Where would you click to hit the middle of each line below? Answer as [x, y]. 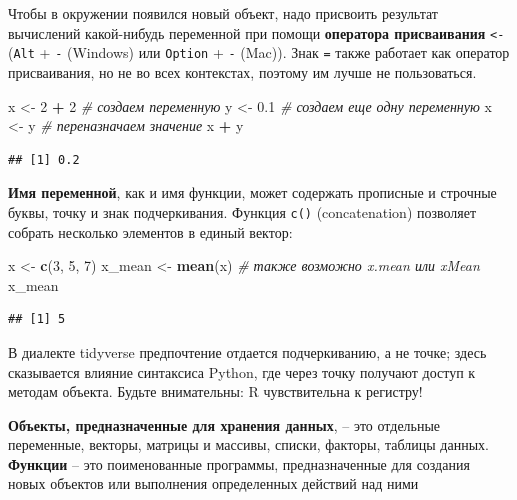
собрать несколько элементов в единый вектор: [150, 231]
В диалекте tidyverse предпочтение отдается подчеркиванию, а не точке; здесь [247, 351]
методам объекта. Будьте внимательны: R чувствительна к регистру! [215, 391]
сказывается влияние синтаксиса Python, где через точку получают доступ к [242, 371]
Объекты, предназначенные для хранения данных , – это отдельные [224, 424]
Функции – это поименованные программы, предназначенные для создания [239, 463]
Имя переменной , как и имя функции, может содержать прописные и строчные [252, 192]
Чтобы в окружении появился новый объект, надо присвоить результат [223, 13]
